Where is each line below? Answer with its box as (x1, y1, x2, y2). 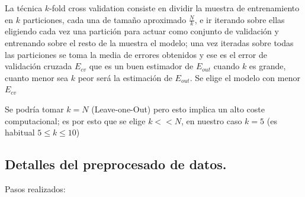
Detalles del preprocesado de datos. (5, 155, 227, 173)
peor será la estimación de (78, 71, 172, 83)
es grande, (249, 60, 286, 72)
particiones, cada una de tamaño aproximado (23, 13, 187, 25)
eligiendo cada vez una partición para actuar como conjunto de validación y (5, 25, 279, 37)
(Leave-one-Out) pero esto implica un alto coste (91, 102, 265, 115)
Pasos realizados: (5, 182, 66, 195)
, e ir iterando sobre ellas (194, 13, 285, 25)
